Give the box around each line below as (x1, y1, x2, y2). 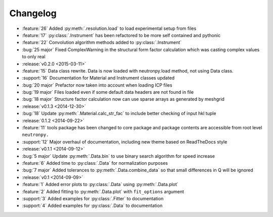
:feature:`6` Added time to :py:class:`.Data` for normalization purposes (22, 160, 168, 166)
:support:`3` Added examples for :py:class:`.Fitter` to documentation (22, 195, 164, 201)
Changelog (9, 8, 57, 19)
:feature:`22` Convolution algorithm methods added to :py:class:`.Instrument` (22, 40, 182, 46)
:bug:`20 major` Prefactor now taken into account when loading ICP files (22, 82, 172, 88)
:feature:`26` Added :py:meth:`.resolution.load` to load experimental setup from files (22, 25, 197, 31)
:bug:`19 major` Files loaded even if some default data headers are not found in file (22, 89, 194, 95)
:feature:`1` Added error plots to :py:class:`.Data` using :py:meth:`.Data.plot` (22, 182, 179, 188)
